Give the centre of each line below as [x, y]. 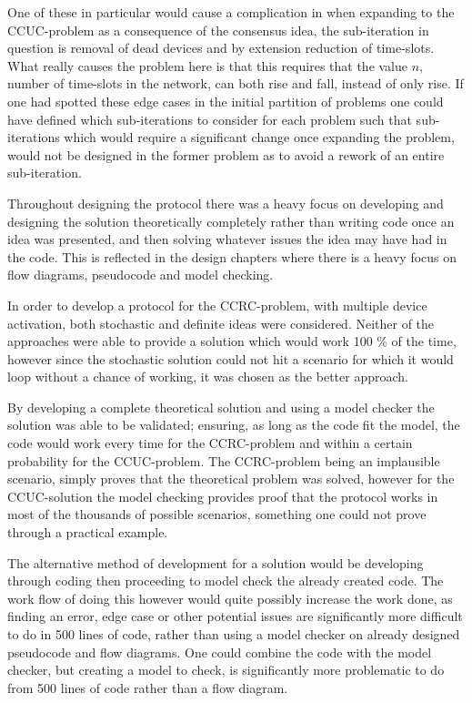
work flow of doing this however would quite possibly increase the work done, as [230, 598]
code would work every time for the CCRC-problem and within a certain [210, 443]
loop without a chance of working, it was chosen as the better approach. [208, 377]
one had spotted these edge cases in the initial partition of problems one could [226, 101]
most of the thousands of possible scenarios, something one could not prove [217, 514]
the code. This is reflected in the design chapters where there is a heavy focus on [232, 256]
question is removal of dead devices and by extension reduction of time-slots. [221, 48]
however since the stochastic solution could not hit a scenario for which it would [231, 358]
